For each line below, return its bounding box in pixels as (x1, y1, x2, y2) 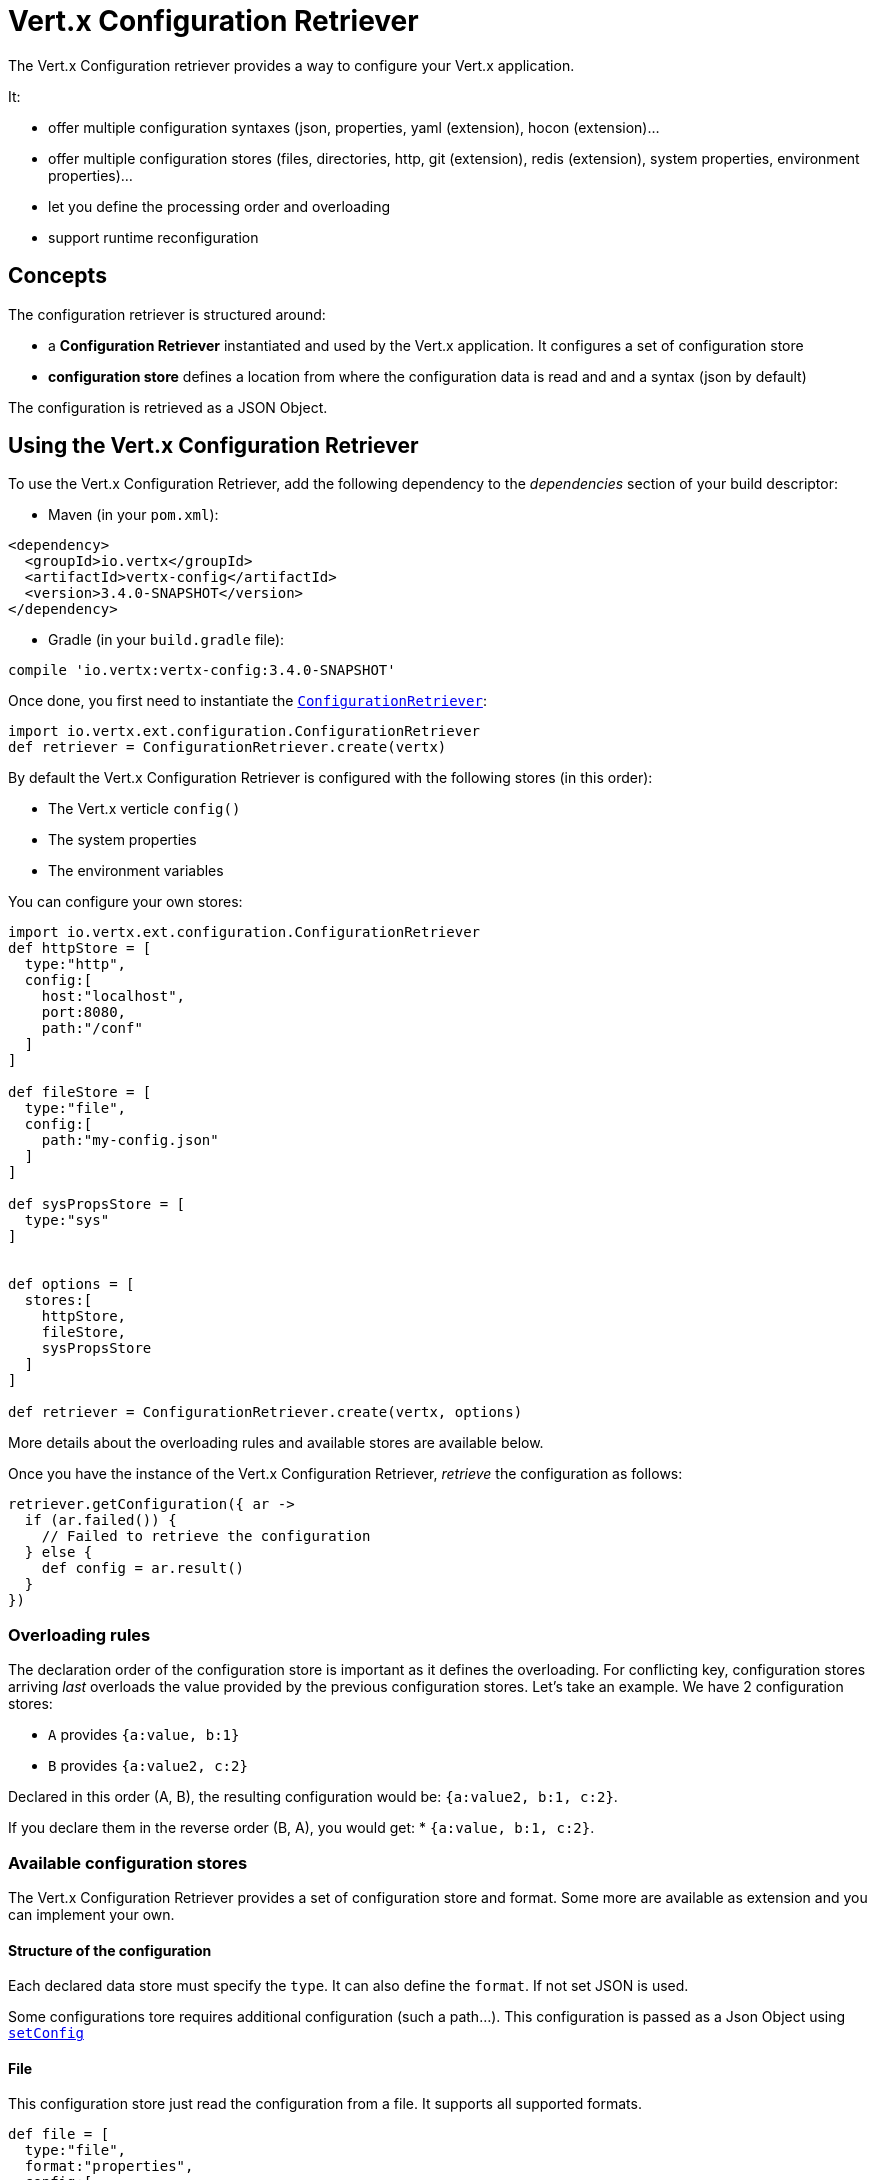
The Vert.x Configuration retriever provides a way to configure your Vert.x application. (8, 56, 575, 74)
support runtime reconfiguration (48, 228, 259, 246)
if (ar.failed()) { (24, 1512, 177, 1529)
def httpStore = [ (8, 940, 152, 957)
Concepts (8, 263, 107, 289)
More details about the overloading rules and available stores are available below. (8, 1434, 544, 1452)
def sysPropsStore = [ (8, 1196, 186, 1213)
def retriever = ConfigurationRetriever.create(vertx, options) (8, 1404, 523, 1421)
